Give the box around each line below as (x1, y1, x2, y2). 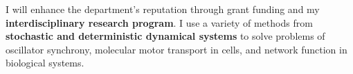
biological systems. (6, 56, 84, 70)
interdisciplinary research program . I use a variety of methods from (6, 15, 313, 29)
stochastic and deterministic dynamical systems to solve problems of (6, 29, 325, 43)
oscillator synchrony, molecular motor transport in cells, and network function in (6, 42, 347, 56)
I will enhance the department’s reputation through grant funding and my (6, 2, 320, 16)
